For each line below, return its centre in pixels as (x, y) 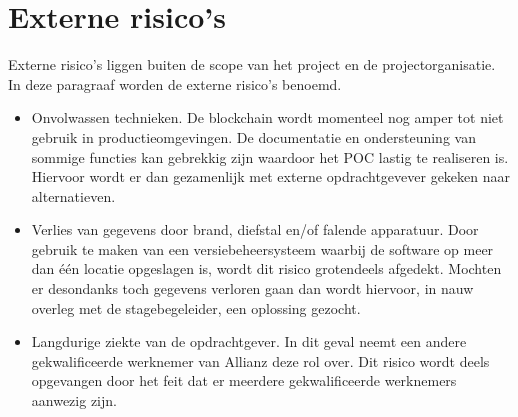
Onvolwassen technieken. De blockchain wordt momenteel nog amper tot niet (267, 117)
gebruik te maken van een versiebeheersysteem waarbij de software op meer (262, 248)
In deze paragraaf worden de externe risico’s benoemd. (175, 83)
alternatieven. (73, 195)
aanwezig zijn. (74, 400)
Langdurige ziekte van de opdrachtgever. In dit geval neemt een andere (249, 341)
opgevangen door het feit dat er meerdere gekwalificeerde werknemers (244, 380)
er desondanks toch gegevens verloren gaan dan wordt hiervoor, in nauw (252, 288)
